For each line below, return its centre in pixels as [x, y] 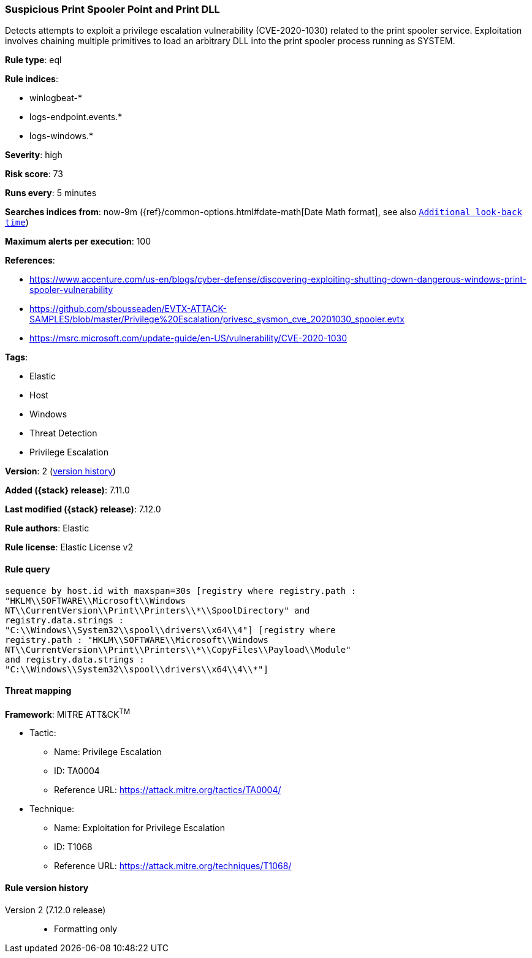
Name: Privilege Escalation [108, 752]
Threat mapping [38, 691]
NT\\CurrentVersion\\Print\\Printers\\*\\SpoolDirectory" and [158, 610]
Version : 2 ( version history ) [60, 471]
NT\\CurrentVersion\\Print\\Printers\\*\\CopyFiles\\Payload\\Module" [178, 649]
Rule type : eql [33, 60]
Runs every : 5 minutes [51, 193]
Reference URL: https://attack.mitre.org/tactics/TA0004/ [168, 790]
